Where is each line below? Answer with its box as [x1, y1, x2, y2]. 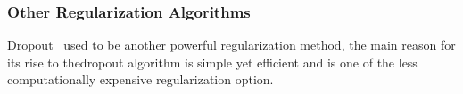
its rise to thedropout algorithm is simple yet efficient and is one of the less [7, 52, 418, 71]
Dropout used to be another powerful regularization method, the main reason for [7, 35, 456, 54]
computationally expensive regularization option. [7, 70, 274, 89]
